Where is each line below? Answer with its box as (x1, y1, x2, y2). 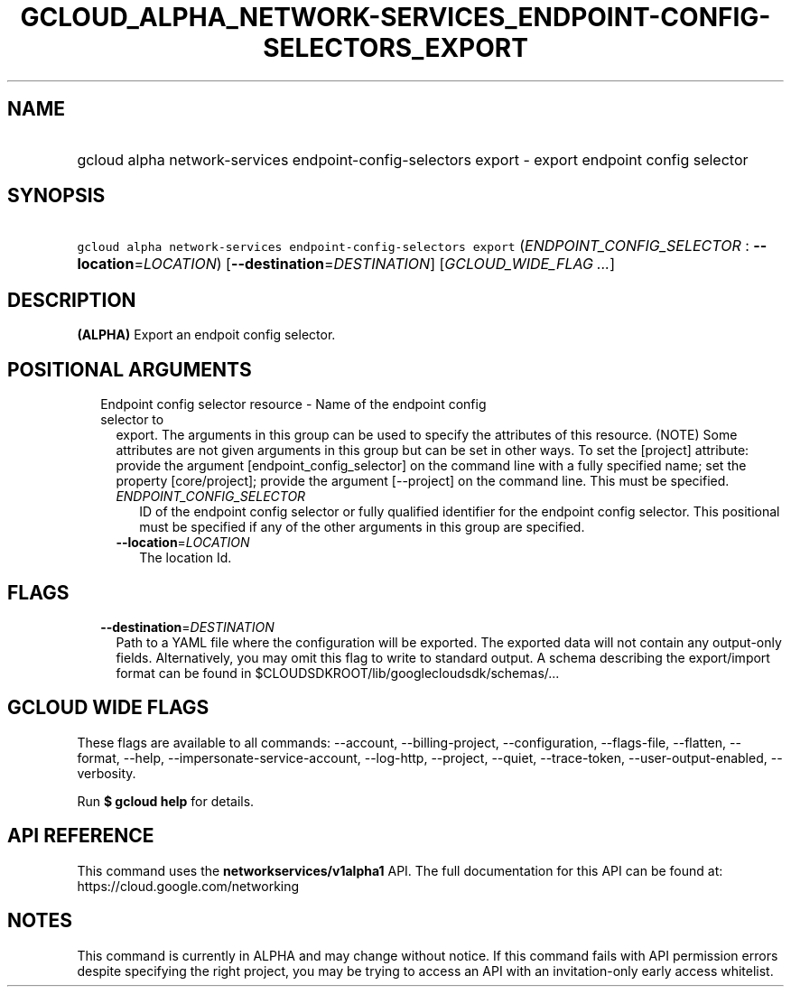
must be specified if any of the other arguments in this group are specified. (139, 519, 585, 535)
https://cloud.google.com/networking (77, 878, 300, 894)
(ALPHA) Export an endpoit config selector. (77, 327, 336, 343)
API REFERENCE (7, 824, 154, 848)
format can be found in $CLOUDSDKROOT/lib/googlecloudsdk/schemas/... (116, 664, 560, 681)
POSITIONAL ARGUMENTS (7, 358, 252, 381)
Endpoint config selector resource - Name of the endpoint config (100, 396, 487, 413)
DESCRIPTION (7, 288, 136, 311)
